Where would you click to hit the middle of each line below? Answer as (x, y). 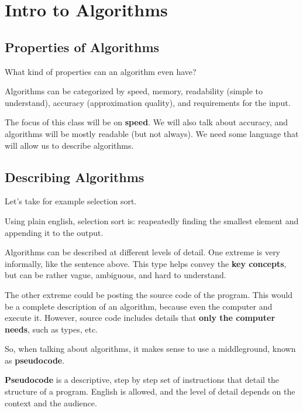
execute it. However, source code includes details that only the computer (140, 318)
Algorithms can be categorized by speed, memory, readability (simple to (134, 91)
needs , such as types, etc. (51, 329)
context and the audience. (51, 403)
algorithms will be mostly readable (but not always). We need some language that (152, 133)
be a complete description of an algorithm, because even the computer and (139, 306)
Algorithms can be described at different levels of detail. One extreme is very (143, 252)
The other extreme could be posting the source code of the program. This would (149, 294)
